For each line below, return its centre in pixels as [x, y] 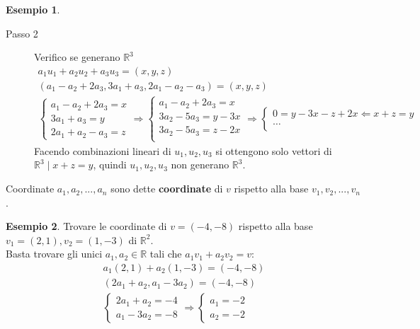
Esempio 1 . [33, 9]
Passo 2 [22, 33]
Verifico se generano [77, 57]
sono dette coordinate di [167, 189]
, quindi [110, 164]
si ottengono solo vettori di [274, 150]
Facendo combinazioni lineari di [103, 150]
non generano [200, 164]
